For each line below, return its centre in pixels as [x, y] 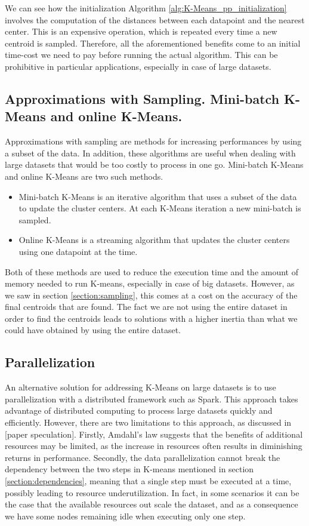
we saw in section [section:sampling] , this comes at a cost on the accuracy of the [151, 295]
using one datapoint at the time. [78, 251]
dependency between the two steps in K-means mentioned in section [129, 469]
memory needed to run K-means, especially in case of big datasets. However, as [150, 283]
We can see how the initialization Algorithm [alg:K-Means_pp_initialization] [146, 8]
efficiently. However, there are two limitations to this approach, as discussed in [148, 422]
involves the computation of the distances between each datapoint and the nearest [155, 19]
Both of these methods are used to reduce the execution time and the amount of [152, 271]
